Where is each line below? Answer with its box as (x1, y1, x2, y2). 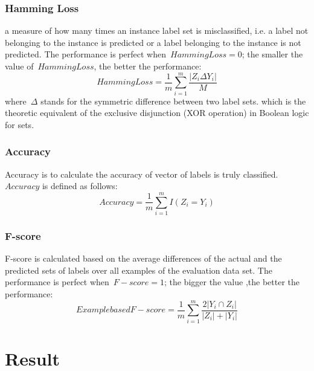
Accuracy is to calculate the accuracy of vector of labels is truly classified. (5, 167, 278, 180)
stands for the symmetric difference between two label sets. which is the (40, 94, 306, 107)
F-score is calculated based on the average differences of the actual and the (5, 252, 282, 265)
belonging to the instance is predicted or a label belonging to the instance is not (5, 36, 301, 48)
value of (5, 60, 34, 72)
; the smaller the (242, 48, 303, 60)
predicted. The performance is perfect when (5, 48, 167, 60)
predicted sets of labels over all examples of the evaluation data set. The (5, 263, 272, 276)
